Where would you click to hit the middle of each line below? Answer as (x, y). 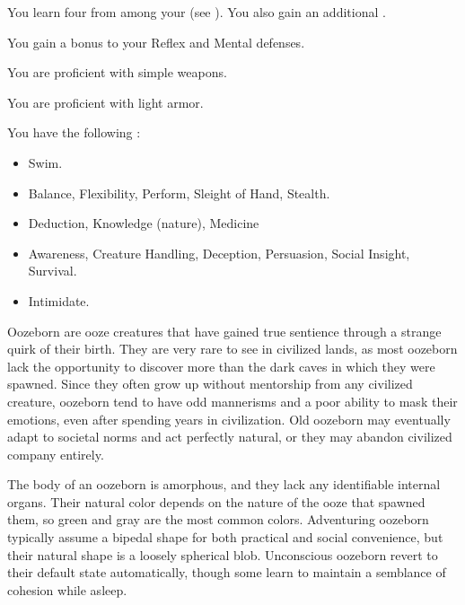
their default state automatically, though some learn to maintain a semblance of (227, 572)
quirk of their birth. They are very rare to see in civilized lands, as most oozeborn (232, 349)
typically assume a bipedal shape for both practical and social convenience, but (225, 537)
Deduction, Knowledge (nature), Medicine (144, 223)
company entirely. (56, 454)
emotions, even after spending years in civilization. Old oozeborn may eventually (229, 419)
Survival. (53, 271)
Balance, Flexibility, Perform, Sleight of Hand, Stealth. (179, 193)
